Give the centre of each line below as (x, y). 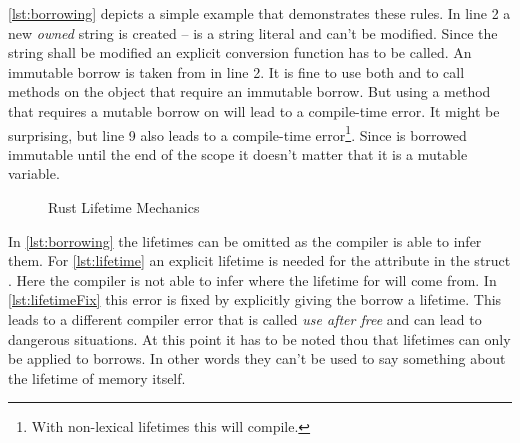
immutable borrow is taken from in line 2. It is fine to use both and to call (236, 71)
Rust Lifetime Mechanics (124, 207)
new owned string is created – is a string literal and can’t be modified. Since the (253, 32)
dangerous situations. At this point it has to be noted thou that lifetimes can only (259, 338)
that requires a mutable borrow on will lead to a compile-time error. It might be (254, 110)
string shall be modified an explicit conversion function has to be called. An (240, 52)
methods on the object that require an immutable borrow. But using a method (249, 91)
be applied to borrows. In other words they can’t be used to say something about (257, 358)
